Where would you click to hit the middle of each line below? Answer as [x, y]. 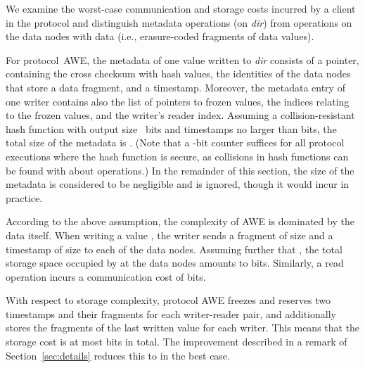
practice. [24, 197]
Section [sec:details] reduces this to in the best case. [118, 355]
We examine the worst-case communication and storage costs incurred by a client [181, 8]
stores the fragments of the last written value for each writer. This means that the [183, 328]
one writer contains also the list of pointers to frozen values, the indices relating [178, 101]
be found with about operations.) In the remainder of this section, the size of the [180, 170]
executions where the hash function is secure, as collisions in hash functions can [177, 156]
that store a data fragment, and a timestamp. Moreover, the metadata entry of [175, 87]
